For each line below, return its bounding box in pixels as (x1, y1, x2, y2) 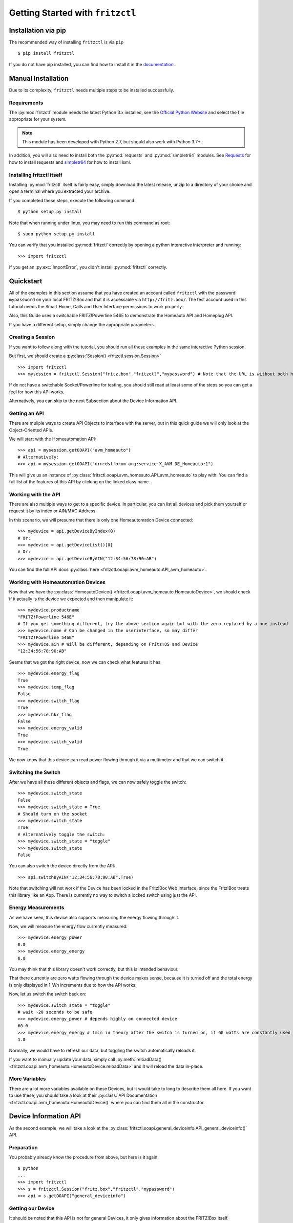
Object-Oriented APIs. (9, 427, 54, 433)
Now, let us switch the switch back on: (9, 991, 86, 997)
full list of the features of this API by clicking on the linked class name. (9, 478, 150, 484)
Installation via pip (9, 26, 66, 34)
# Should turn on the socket (18, 811, 87, 816)
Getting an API (9, 410, 44, 417)
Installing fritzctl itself (9, 171, 63, 178)
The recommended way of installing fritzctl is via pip (9, 39, 124, 45)
